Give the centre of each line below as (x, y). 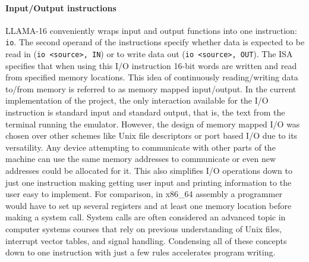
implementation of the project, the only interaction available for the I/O (137, 100)
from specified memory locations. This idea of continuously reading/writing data (152, 77)
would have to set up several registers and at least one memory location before (149, 205)
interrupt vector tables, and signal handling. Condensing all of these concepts (146, 240)
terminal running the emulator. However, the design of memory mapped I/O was (153, 124)
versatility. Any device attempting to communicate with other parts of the (141, 147)
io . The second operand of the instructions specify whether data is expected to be (155, 42)
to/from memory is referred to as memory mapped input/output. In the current (151, 88)
